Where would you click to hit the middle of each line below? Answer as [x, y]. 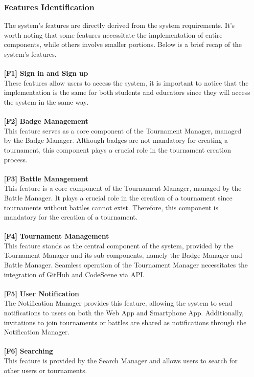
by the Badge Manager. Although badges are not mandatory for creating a [116, 140]
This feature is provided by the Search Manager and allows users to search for [121, 360]
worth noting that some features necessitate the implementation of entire [113, 34]
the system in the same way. [46, 101]
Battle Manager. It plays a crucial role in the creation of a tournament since [118, 197]
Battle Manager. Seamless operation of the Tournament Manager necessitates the [126, 265]
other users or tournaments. [46, 370]
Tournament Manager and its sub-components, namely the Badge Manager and [123, 255]
